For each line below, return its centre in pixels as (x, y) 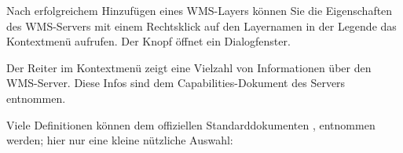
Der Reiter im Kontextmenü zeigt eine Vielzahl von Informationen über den (189, 67)
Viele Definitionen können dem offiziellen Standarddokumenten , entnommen (191, 124)
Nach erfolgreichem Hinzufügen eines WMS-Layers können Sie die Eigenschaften (200, 10)
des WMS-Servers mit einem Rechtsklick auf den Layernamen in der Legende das (201, 25)
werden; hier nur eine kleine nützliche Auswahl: (120, 140)
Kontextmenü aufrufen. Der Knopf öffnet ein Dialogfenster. (148, 41)
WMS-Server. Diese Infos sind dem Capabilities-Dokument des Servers (176, 83)
